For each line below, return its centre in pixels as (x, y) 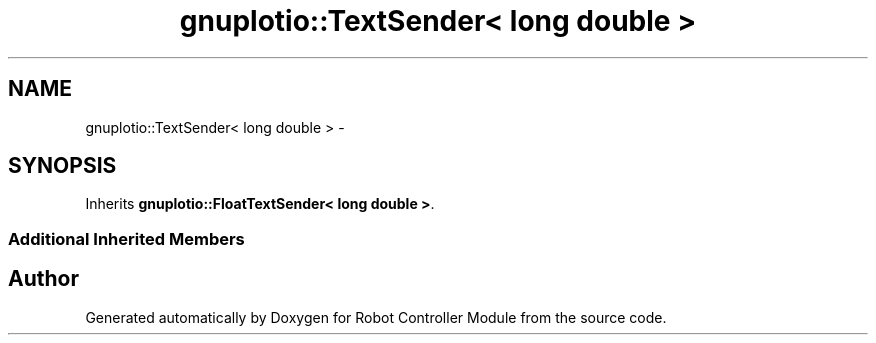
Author (43, 279)
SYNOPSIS (62, 166)
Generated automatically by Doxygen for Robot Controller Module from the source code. (376, 317)
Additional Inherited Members (126, 238)
